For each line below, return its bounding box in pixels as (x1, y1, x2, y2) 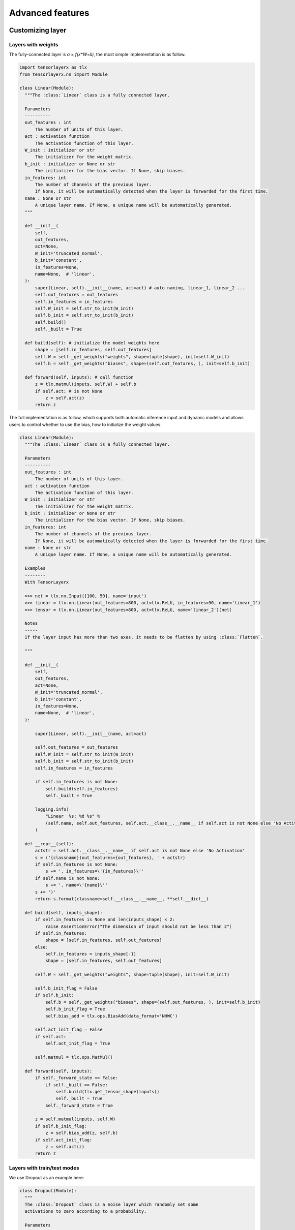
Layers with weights (9, 41, 59, 48)
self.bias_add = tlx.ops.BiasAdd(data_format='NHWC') (45, 1013, 178, 1018)
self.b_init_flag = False (35, 985, 98, 991)
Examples (25, 566, 46, 571)
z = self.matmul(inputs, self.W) (35, 1116, 116, 1122)
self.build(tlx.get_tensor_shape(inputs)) (56, 1089, 160, 1094)
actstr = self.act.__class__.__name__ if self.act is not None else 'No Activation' (35, 848, 245, 854)
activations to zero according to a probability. (25, 1208, 147, 1214)
